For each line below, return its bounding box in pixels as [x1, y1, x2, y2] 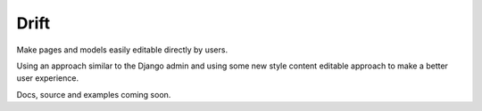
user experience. [16, 73, 79, 83]
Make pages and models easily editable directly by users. [16, 44, 228, 55]
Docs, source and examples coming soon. [16, 89, 171, 99]
